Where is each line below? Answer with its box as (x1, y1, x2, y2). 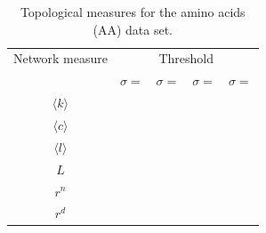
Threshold (158, 49, 214, 68)
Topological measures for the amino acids (20, 3, 246, 20)
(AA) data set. (93, 20, 173, 38)
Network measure (13, 49, 108, 68)
